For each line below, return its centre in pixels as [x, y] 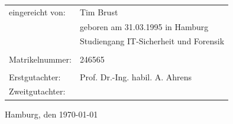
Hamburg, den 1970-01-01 [51, 114]
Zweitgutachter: [37, 91]
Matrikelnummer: [40, 59]
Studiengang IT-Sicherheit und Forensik [152, 41]
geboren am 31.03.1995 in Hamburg [144, 26]
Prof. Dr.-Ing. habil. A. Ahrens [136, 76]
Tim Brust [99, 12]
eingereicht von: [37, 12]
